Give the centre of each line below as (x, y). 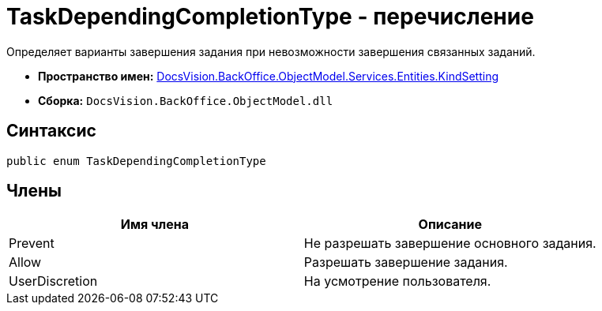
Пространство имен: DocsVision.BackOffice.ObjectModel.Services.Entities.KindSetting (269, 76)
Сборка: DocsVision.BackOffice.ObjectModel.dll (186, 100)
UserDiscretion (53, 281)
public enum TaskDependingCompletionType (136, 161)
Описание (450, 225)
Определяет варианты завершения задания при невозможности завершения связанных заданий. (271, 51)
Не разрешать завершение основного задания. (450, 244)
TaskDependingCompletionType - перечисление (270, 17)
